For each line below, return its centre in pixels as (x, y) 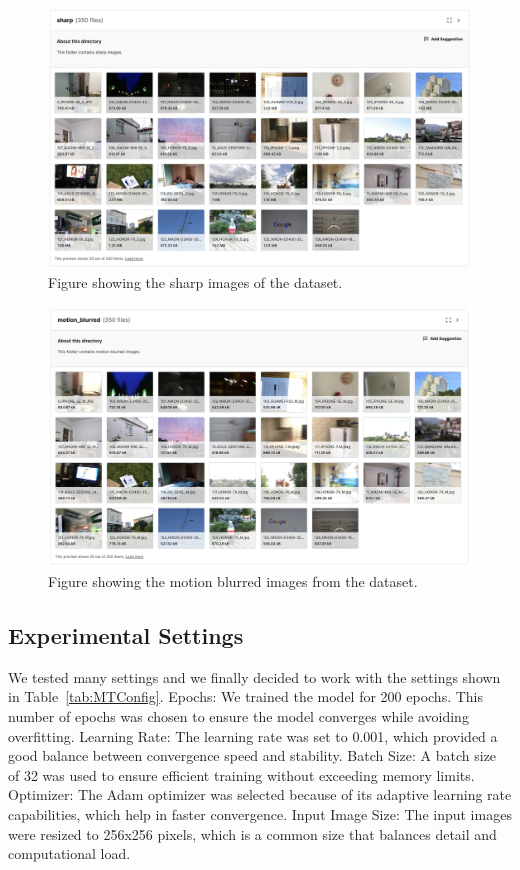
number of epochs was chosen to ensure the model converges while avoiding (238, 716)
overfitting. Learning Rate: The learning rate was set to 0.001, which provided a (253, 735)
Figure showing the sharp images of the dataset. (195, 282)
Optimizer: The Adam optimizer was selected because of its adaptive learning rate (260, 794)
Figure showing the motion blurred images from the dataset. (233, 581)
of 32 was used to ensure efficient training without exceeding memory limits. (241, 774)
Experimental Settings (126, 635)
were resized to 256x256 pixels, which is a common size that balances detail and (252, 833)
